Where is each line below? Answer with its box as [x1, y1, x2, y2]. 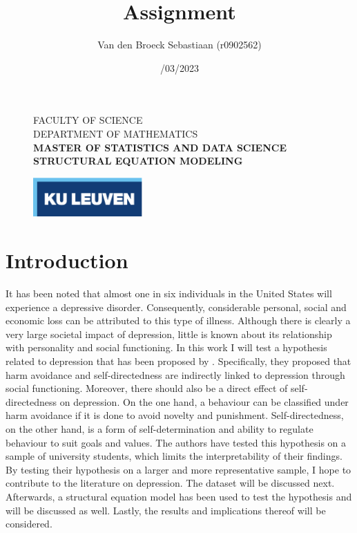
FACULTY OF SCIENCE [33, 113, 143, 127]
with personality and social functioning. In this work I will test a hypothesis [6, 340, 327, 355]
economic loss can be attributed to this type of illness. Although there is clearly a [6, 313, 351, 328]
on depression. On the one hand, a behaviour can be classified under [59, 394, 349, 409]
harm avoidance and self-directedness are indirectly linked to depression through [6, 367, 345, 382]
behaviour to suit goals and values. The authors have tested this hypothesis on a [6, 435, 347, 449]
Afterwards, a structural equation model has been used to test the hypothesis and [6, 489, 352, 503]
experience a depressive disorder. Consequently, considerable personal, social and [6, 299, 347, 314]
